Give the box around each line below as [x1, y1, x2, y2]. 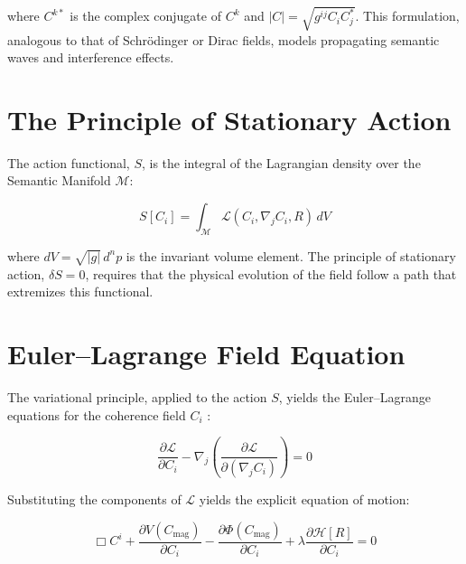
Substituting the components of [7, 490, 182, 509]
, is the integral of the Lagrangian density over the [142, 153, 421, 172]
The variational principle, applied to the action [7, 387, 267, 406]
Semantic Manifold [7, 171, 111, 190]
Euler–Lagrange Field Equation [7, 334, 405, 371]
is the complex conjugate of [70, 6, 221, 25]
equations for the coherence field [7, 405, 186, 424]
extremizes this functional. [7, 282, 154, 301]
